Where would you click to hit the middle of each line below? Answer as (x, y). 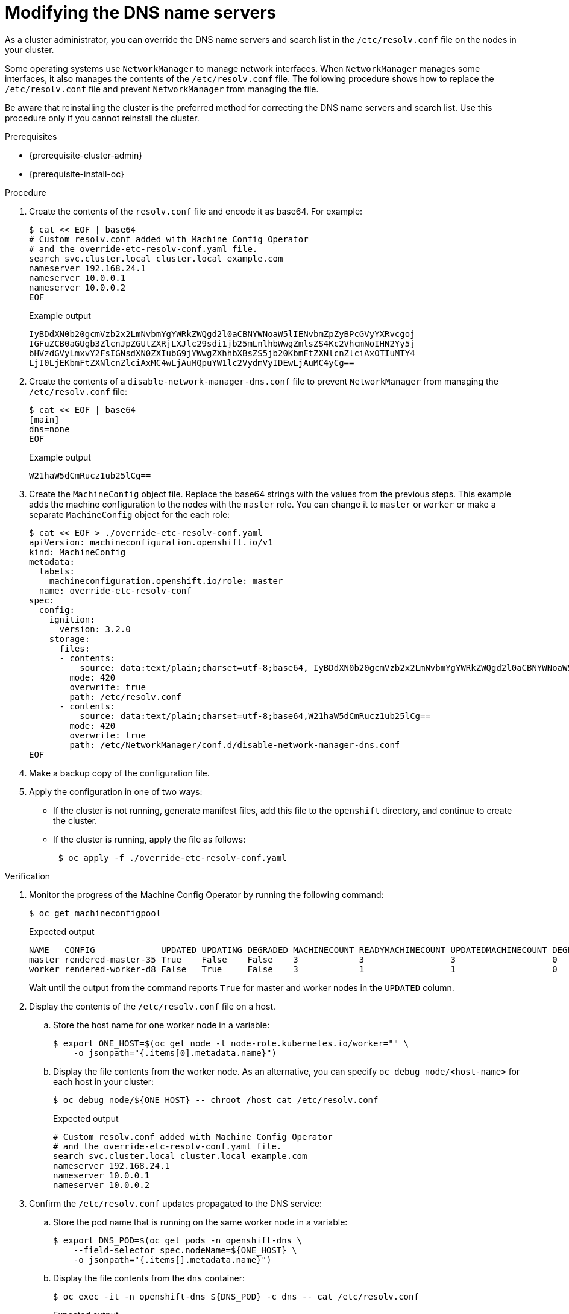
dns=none (49, 429)
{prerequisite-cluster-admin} (86, 155)
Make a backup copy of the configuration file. (119, 773)
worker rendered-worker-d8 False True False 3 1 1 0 (293, 969)
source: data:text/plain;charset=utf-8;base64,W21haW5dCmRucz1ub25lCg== (255, 716)
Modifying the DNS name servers (141, 13)
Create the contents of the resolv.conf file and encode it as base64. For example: (196, 211)
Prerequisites (31, 136)
